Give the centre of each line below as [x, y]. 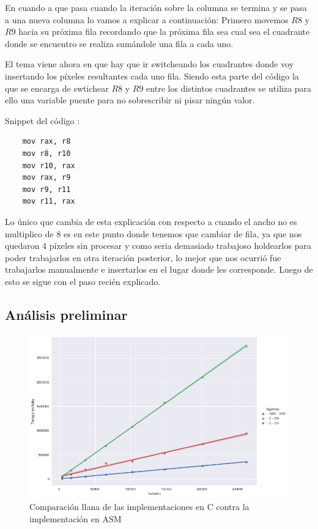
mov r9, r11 [46, 189]
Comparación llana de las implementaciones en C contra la [139, 507]
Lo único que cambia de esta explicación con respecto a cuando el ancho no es [151, 221]
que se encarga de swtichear [57, 88]
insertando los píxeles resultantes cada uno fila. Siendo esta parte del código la [152, 76]
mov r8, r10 [46, 153]
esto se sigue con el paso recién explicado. [83, 281]
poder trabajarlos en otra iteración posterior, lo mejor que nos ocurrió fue [143, 257]
